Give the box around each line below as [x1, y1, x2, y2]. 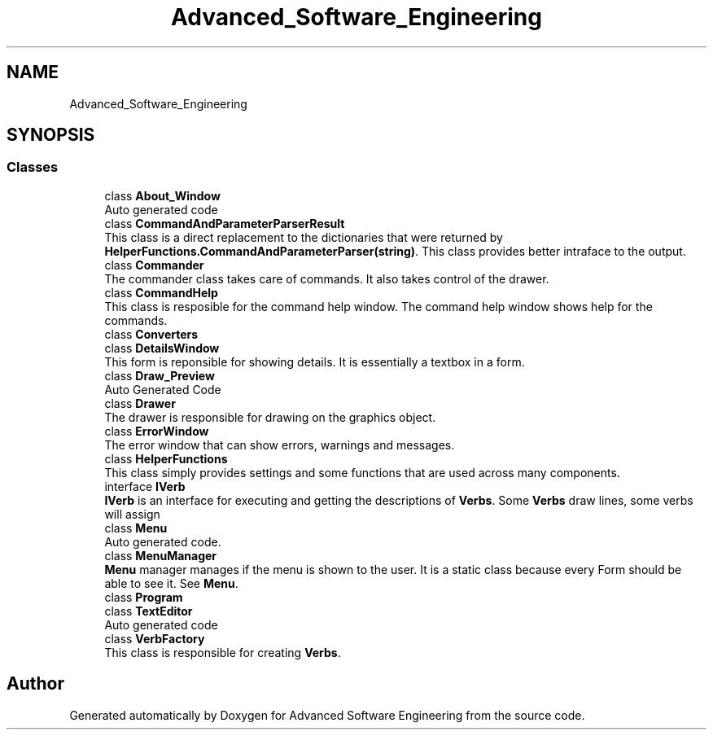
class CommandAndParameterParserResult [104, 216, 345, 230]
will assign [104, 506, 160, 521]
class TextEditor [104, 603, 193, 618]
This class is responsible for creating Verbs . [104, 645, 341, 659]
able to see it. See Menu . [104, 576, 238, 590]
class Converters [104, 326, 199, 341]
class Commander [104, 257, 204, 272]
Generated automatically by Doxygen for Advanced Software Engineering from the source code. [69, 708, 585, 722]
